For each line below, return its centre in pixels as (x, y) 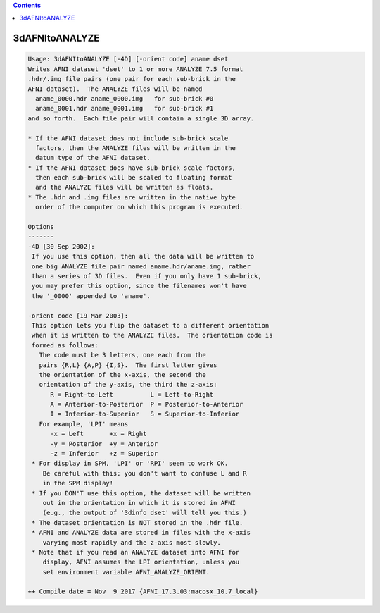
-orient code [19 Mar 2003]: (78, 316)
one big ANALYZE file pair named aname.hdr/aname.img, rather (141, 266)
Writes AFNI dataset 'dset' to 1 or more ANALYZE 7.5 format (135, 69)
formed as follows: (65, 345)
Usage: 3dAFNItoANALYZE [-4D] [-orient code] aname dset (128, 59)
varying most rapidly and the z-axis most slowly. (132, 542)
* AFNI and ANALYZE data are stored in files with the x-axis (141, 533)
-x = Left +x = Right (99, 434)
